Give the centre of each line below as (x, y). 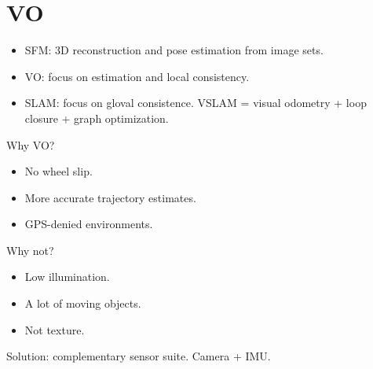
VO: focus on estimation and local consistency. (137, 76)
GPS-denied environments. (89, 224)
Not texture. (55, 329)
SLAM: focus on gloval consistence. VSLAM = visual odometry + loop (196, 103)
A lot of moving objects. (83, 303)
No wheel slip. (59, 171)
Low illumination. (67, 277)
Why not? (30, 250)
